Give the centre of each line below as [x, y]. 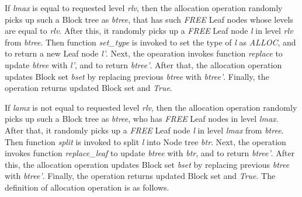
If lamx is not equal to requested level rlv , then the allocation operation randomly [151, 107]
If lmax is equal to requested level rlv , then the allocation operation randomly [144, 8]
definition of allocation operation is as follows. [87, 187]
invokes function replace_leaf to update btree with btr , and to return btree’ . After [150, 153]
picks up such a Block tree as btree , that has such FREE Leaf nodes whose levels [149, 19]
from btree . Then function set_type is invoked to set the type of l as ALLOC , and [150, 42]
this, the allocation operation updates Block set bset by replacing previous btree [147, 164]
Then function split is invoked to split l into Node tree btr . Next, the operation [145, 141]
